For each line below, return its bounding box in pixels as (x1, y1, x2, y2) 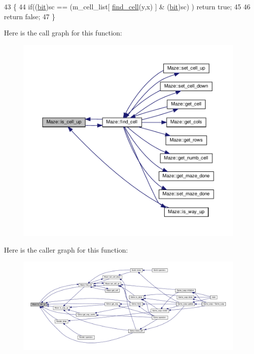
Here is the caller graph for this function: (4, 244, 128, 255)
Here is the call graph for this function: (4, 28, 122, 38)
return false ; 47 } (4, 11, 56, 21)
